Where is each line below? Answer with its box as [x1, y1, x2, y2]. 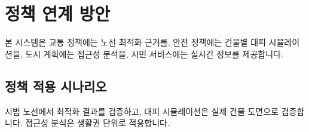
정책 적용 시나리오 [5, 76, 107, 95]
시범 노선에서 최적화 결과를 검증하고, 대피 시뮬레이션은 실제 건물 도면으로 [5, 105, 279, 117]
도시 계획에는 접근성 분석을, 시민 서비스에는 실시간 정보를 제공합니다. [25, 47, 283, 60]
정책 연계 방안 [5, 1, 111, 26]
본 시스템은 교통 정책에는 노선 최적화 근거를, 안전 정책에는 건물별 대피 [5, 36, 266, 48]
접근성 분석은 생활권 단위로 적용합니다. [25, 116, 170, 129]
